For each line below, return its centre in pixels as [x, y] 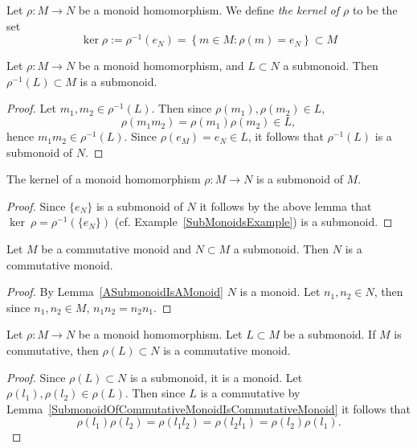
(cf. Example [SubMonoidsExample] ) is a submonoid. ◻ [253, 222]
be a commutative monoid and [116, 249]
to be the [375, 10]
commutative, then [53, 349]
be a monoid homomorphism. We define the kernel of [209, 10]
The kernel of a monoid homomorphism [104, 179]
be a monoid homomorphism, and [161, 66]
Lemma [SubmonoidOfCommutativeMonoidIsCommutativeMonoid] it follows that [208, 408]
